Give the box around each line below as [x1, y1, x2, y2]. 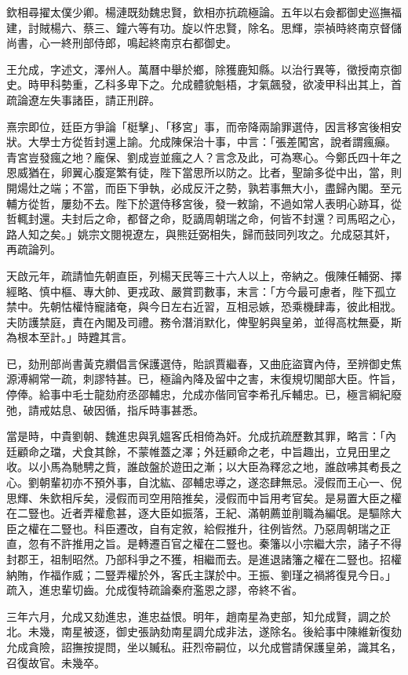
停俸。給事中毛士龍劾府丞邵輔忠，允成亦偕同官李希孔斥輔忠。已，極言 [6, 386, 369, 403]
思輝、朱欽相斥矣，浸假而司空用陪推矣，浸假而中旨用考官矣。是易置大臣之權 [6, 489, 402, 505]
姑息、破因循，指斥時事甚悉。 [49, 401, 204, 418]
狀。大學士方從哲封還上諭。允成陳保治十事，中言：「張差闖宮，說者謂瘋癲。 [6, 133, 396, 150]
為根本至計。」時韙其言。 [6, 329, 133, 345]
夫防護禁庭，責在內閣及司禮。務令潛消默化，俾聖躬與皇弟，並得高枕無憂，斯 [6, 313, 402, 330]
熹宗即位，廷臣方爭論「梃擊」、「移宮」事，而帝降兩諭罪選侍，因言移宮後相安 [6, 118, 402, 134]
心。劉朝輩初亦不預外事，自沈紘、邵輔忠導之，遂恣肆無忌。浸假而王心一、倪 [6, 474, 402, 491]
